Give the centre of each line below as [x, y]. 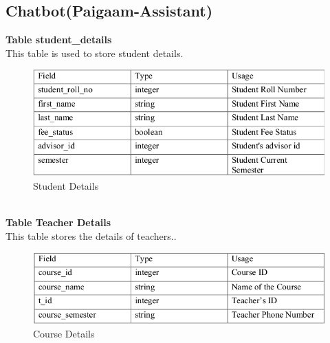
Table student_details [59, 40]
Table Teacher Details [58, 222]
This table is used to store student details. [95, 53]
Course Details [64, 333]
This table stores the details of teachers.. [91, 235]
